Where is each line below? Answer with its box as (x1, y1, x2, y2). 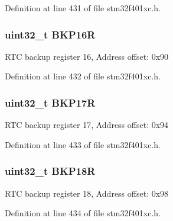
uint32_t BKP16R (5, 27, 96, 41)
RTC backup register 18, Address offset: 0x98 (5, 187, 169, 199)
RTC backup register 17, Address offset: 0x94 (5, 118, 169, 131)
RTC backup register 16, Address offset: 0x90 (5, 50, 169, 62)
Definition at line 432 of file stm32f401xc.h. (5, 70, 161, 82)
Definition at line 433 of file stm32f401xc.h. (5, 138, 161, 150)
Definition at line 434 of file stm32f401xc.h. (5, 207, 161, 219)
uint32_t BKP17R (5, 95, 96, 110)
